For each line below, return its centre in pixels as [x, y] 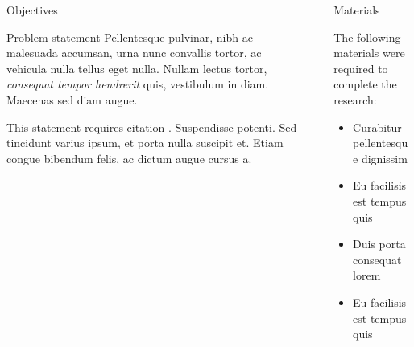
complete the [365, 84]
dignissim [384, 158]
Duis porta [379, 244]
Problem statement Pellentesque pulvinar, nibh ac [130, 37]
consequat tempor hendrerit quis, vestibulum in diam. [138, 84]
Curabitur [377, 127]
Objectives [32, 10]
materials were [369, 53]
